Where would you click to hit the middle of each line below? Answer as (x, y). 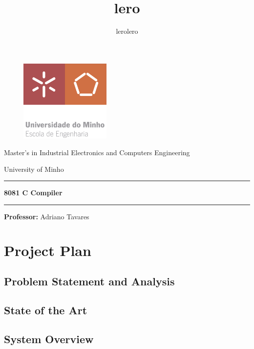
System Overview (49, 338)
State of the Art (46, 310)
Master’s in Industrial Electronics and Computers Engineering (97, 152)
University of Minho (34, 169)
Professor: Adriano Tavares (47, 216)
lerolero (127, 31)
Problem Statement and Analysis (89, 281)
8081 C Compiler (33, 193)
